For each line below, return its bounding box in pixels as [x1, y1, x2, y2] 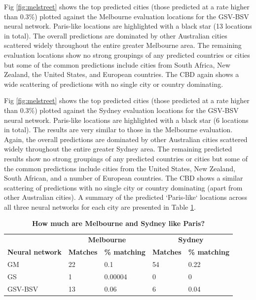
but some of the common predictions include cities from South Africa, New [4, 59, 230, 70]
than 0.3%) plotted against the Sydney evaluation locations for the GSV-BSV [4, 105, 239, 115]
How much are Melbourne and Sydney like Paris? [32, 218, 205, 228]
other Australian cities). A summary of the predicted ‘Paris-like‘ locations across [4, 192, 247, 202]
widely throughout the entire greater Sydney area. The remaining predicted [4, 144, 232, 154]
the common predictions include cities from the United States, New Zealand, [4, 163, 235, 173]
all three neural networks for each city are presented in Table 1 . [4, 201, 196, 212]
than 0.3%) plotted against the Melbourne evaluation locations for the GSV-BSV [4, 11, 249, 21]
